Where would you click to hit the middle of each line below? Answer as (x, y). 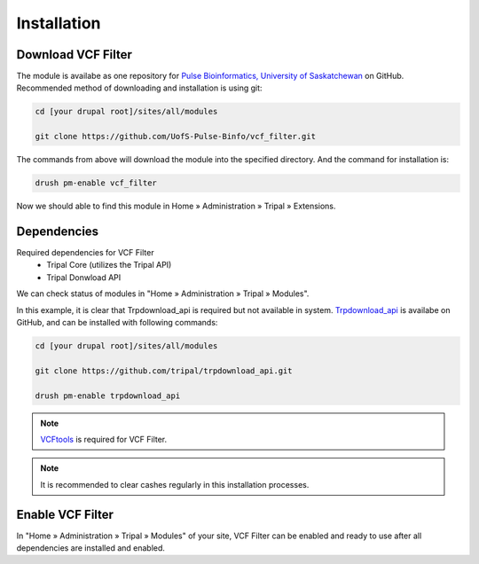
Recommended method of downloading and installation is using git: (139, 88)
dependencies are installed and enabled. (91, 548)
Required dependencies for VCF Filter (85, 253)
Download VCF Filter (75, 55)
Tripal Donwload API (84, 277)
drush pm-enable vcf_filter (96, 183)
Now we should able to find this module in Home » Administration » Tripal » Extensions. (176, 206)
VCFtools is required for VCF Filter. (104, 439)
